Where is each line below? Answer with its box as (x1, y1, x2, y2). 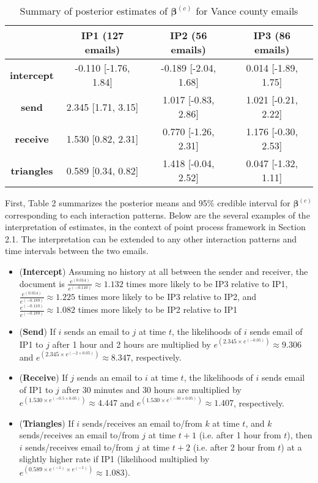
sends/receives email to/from (25, 440, 133, 453)
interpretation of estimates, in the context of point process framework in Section (5, 220, 306, 233)
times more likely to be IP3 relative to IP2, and (78, 290, 257, 302)
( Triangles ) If (19, 416, 74, 429)
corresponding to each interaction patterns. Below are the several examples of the (5, 208, 310, 221)
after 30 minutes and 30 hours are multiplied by (62, 383, 242, 396)
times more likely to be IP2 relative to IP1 (78, 303, 237, 316)
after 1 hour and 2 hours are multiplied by (52, 337, 211, 350)
